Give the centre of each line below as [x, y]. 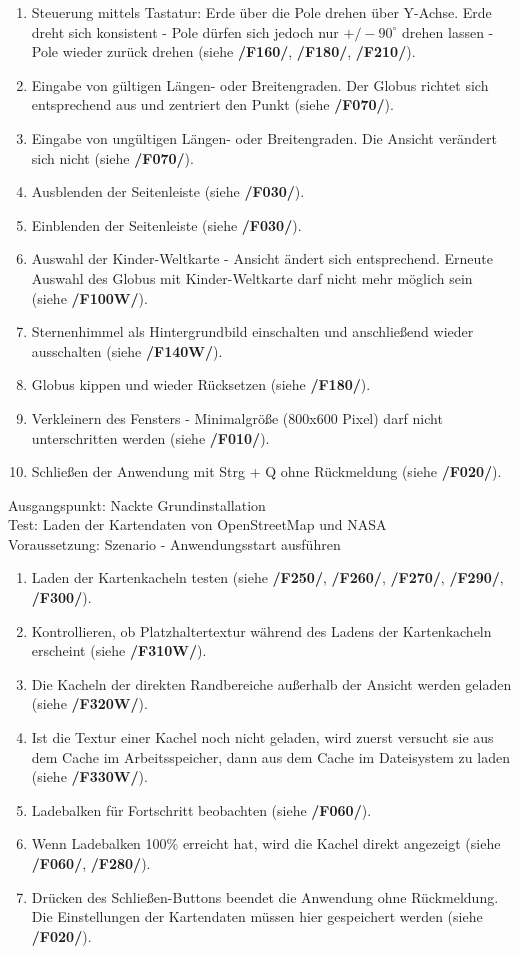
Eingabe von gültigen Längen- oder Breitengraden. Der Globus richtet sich [260, 84]
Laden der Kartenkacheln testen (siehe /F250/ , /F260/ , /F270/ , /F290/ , [267, 577]
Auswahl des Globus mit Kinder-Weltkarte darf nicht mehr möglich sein [252, 277]
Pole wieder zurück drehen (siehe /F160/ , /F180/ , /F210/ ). [223, 51]
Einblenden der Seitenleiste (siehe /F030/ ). [166, 224]
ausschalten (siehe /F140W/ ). [127, 350]
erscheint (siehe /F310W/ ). [119, 650]
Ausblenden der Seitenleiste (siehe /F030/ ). [168, 191]
